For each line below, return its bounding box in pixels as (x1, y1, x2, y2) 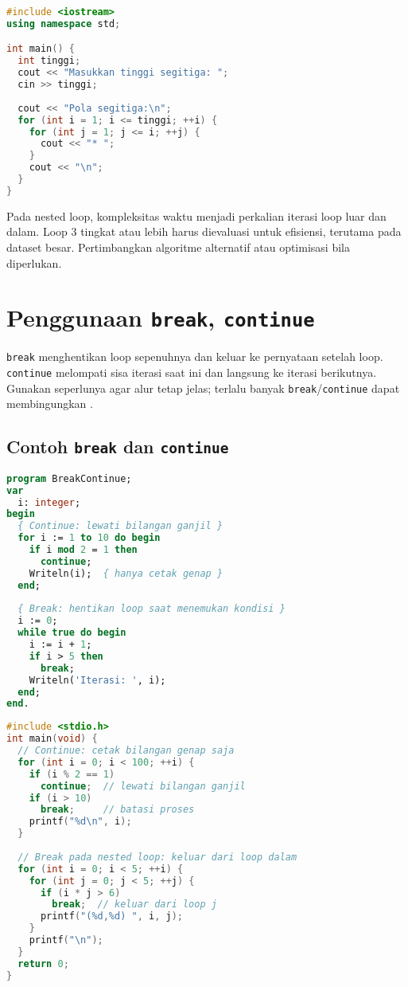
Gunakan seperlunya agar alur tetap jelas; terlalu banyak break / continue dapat (6, 379, 400, 396)
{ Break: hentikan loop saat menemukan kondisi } (17, 603, 286, 615)
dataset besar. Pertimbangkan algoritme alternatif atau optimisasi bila (6, 238, 350, 255)
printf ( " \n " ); (29, 934, 103, 946)
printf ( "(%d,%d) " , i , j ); (40, 911, 183, 922)
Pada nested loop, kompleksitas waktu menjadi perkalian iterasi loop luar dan (6, 207, 387, 224)
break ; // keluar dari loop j (52, 899, 217, 911)
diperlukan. (6, 254, 62, 271)
